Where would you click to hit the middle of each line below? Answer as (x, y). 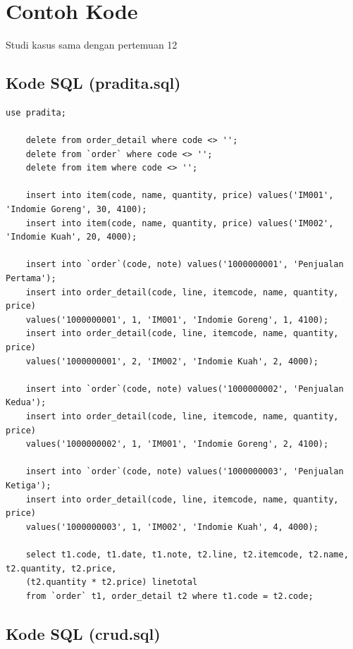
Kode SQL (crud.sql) (83, 633)
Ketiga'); (29, 485)
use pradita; (36, 112)
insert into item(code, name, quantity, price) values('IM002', (180, 223)
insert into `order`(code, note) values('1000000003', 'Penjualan (185, 472)
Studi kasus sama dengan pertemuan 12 (92, 45)
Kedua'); (26, 403)
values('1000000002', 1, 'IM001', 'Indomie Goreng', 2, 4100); (177, 444)
